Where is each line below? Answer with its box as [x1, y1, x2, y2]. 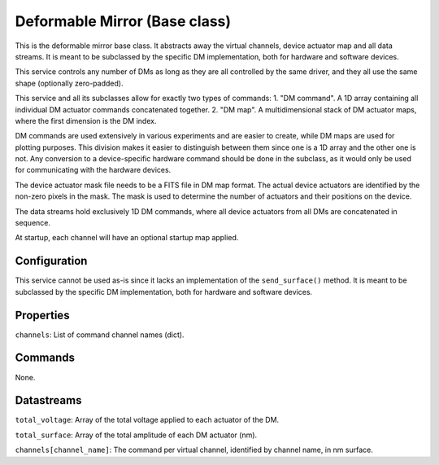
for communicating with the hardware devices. [15, 165, 172, 175]
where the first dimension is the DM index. [15, 116, 157, 125]
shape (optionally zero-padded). [15, 78, 124, 88]
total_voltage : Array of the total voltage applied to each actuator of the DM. [15, 415, 280, 425]
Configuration [15, 254, 88, 268]
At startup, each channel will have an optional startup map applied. [15, 233, 239, 243]
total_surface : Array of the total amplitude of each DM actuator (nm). [15, 430, 258, 440]
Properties [15, 308, 70, 322]
